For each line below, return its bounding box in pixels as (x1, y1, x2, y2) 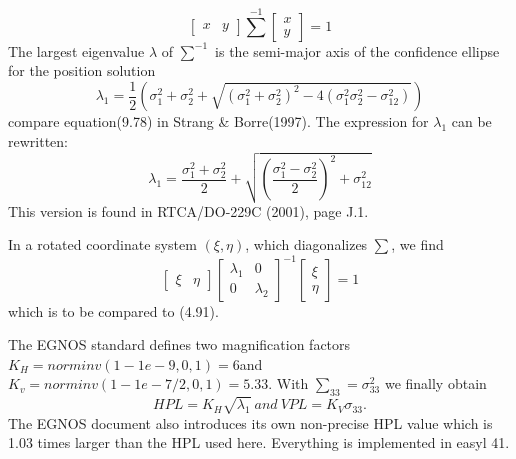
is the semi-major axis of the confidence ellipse (215, 40, 500, 61)
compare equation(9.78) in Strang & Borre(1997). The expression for (8, 111, 429, 132)
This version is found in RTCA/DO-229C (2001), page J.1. (8, 200, 369, 221)
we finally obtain (384, 373, 487, 394)
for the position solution (8, 60, 156, 81)
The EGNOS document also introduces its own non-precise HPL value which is (8, 412, 493, 433)
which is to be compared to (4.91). (8, 300, 219, 321)
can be (451, 111, 492, 132)
